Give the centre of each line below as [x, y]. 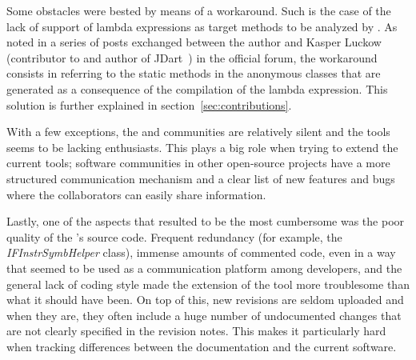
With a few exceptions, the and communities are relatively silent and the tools [198, 132]
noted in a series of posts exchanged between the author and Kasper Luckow [194, 42]
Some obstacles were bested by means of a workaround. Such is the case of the [199, 10]
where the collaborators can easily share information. [136, 194]
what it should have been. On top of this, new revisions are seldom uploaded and [205, 300]
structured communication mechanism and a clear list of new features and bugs [201, 178]
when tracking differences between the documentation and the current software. [202, 346]
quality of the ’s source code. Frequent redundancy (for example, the [174, 236]
